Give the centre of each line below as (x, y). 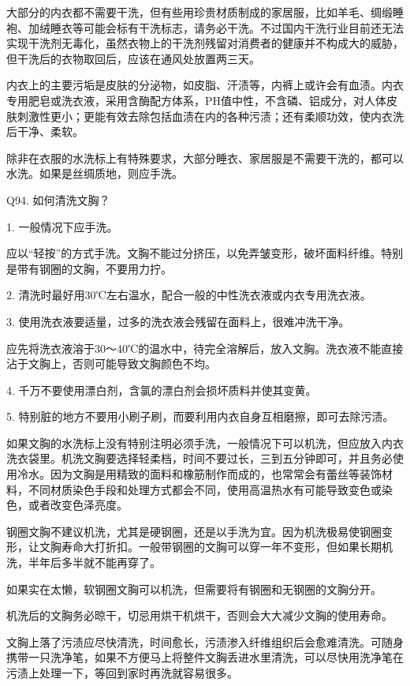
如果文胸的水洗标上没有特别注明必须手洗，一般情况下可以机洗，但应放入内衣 (205, 442)
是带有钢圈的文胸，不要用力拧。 (89, 268)
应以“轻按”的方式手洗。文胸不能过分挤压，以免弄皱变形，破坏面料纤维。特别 (205, 253)
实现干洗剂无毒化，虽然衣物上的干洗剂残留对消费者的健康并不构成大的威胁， (205, 43)
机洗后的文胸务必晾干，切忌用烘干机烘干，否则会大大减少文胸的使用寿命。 (199, 615)
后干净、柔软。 (45, 131)
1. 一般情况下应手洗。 (62, 226)
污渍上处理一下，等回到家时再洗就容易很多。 (122, 673)
